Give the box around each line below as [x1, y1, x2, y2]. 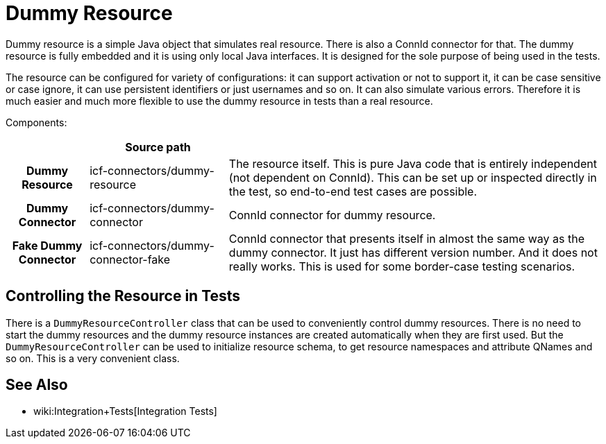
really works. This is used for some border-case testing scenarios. [228, 259, 575, 273]
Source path [125, 139, 191, 154]
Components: [6, 116, 67, 128]
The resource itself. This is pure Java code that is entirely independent [228, 156, 597, 171]
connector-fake [90, 252, 171, 266]
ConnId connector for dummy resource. [228, 207, 436, 222]
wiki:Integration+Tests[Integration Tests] [33, 405, 217, 418]
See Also [6, 376, 68, 394]
